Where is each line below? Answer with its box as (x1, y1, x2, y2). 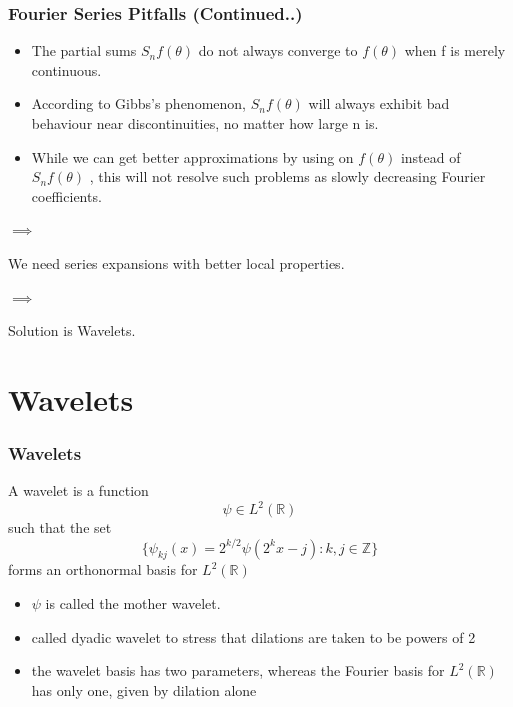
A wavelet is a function (8, 480, 149, 501)
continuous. (31, 59, 102, 80)
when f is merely (404, 40, 506, 61)
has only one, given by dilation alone (31, 679, 257, 700)
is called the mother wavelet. (45, 592, 221, 613)
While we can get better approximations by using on (31, 146, 354, 167)
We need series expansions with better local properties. (8, 252, 345, 273)
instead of (400, 146, 461, 167)
